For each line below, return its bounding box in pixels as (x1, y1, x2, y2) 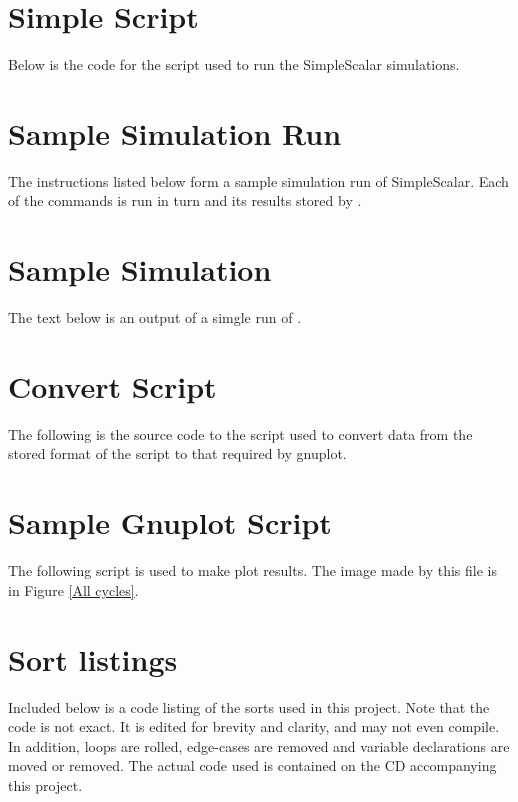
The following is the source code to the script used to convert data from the (8, 423, 473, 444)
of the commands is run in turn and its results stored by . (8, 190, 362, 211)
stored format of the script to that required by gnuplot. (8, 443, 347, 464)
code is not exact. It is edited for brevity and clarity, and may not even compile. (8, 716, 500, 737)
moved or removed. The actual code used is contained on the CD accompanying (8, 755, 497, 776)
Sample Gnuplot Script (8, 502, 332, 543)
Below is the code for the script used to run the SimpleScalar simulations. (8, 54, 460, 75)
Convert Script (8, 365, 217, 406)
